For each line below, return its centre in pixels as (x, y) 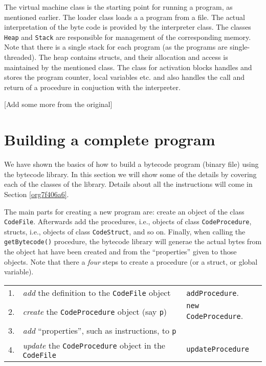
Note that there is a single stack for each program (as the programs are (116, 47)
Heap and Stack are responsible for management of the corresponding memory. (128, 37)
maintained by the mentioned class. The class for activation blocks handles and (128, 67)
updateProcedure (218, 349)
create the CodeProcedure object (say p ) (95, 311)
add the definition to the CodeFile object (97, 292)
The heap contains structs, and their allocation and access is (133, 57)
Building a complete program (110, 139)
